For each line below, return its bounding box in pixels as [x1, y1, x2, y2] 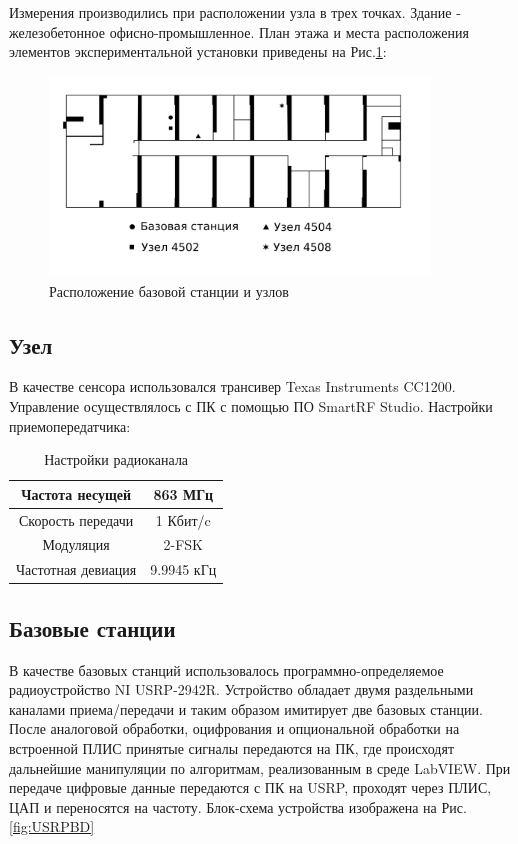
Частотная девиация [16, 559, 137, 580]
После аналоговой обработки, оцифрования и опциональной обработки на [9, 718, 460, 739]
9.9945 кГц [150, 559, 217, 580]
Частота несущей [21, 483, 132, 504]
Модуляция [42, 534, 110, 555]
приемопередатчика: [9, 415, 131, 436]
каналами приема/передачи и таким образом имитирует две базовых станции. [9, 698, 483, 719]
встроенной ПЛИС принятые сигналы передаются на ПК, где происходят [9, 737, 455, 758]
